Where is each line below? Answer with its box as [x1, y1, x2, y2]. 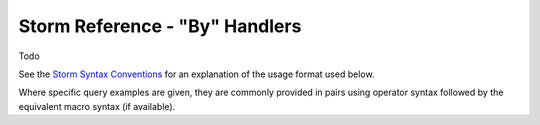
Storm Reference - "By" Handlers [18, 15, 302, 37]
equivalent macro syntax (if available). [18, 100, 176, 112]
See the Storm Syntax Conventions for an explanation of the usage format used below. [18, 68, 375, 80]
